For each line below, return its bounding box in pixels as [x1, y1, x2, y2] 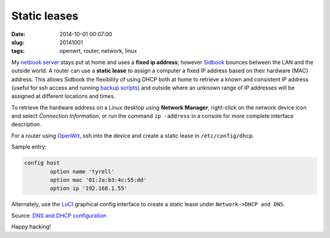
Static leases [11, 9, 79, 23]
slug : [11, 38, 24, 46]
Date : [11, 30, 26, 38]
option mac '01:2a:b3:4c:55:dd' [50, 177, 147, 183]
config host [24, 159, 61, 167]
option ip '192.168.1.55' [50, 185, 128, 192]
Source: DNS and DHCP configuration [11, 212, 107, 219]
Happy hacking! [11, 223, 51, 231]
